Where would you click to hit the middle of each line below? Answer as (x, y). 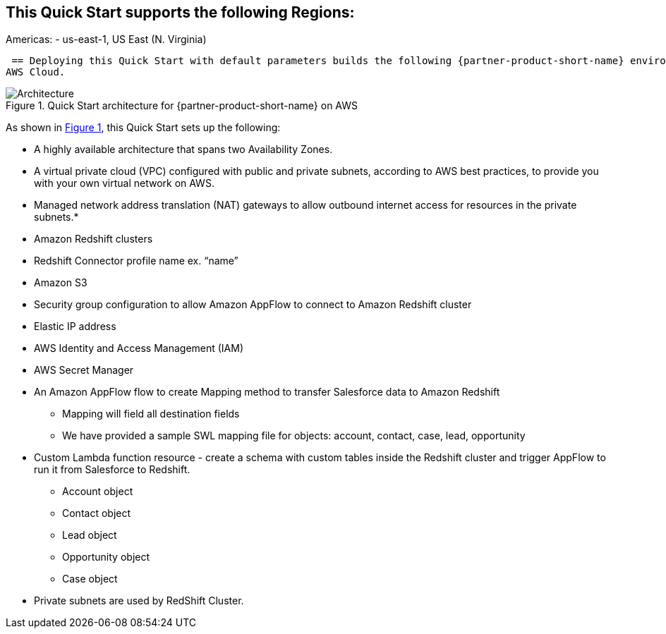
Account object (98, 492)
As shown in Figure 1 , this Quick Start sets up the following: (143, 128)
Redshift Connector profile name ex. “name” (136, 261)
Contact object (97, 513)
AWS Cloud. (36, 72)
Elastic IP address (75, 327)
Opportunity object (106, 557)
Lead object (90, 535)
